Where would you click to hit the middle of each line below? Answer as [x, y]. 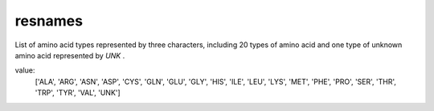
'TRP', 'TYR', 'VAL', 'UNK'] [78, 93]
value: [25, 70]
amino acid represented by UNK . [70, 55]
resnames [49, 21]
